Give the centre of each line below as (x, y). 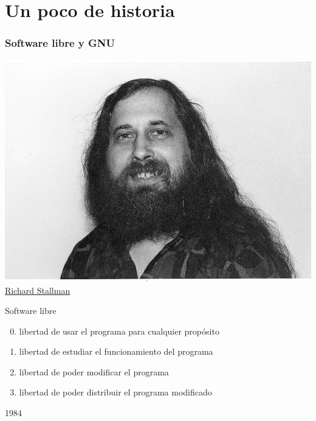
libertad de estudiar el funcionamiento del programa (116, 351)
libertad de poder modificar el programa (94, 371)
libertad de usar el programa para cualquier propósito (119, 331)
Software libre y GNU (60, 43)
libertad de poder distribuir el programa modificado (115, 392)
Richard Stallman (38, 290)
